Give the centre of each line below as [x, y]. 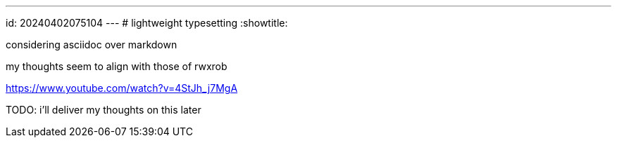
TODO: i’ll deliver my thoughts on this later [104, 110]
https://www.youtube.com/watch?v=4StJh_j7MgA [122, 88]
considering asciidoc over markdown [92, 45]
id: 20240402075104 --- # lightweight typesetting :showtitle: [147, 23]
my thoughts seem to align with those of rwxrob [117, 66]
